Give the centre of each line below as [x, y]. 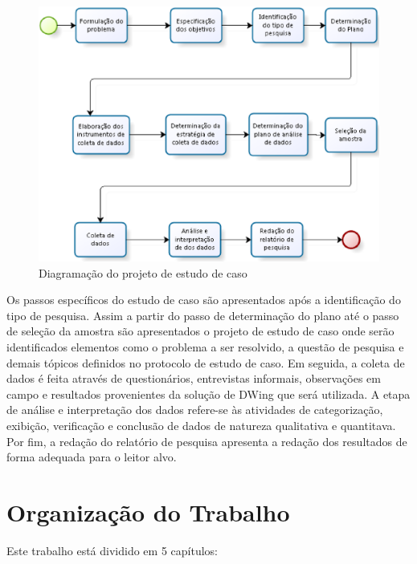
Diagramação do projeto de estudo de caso [143, 272]
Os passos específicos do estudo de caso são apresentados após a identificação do [204, 300]
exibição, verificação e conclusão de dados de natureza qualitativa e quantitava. [201, 425]
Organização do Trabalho [148, 511]
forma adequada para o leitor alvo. [92, 457]
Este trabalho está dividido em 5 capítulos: [112, 550]
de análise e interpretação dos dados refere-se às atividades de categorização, [195, 410]
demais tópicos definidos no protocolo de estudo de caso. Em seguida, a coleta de [206, 362]
